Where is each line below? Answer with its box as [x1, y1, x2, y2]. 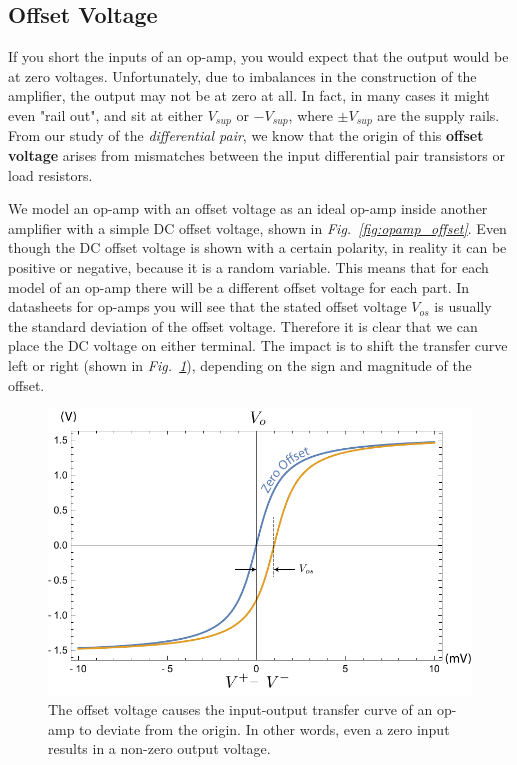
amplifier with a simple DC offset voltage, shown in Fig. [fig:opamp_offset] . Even [8, 217, 507, 238]
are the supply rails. [377, 104, 500, 125]
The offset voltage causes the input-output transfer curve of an [48, 699, 433, 720]
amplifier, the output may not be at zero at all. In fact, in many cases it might [8, 85, 490, 106]
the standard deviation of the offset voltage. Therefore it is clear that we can [8, 315, 478, 336]
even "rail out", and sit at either [8, 104, 203, 125]
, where [288, 104, 333, 125]
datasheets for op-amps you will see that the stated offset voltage [8, 296, 407, 317]
